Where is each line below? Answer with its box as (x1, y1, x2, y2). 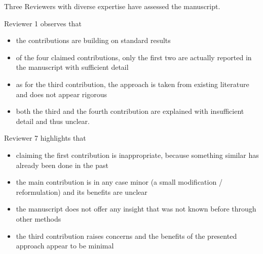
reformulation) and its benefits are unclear (16, 186, 147, 197)
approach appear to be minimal (16, 240, 114, 251)
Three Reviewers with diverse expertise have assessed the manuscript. (4, 1, 220, 11)
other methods (16, 213, 61, 224)
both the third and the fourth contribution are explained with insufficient (16, 106, 244, 116)
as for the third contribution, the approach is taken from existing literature (16, 78, 249, 89)
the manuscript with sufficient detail (16, 62, 129, 72)
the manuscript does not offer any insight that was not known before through (16, 203, 256, 214)
